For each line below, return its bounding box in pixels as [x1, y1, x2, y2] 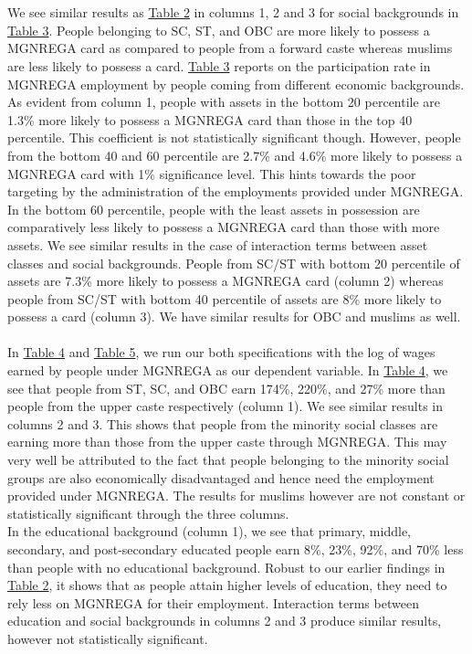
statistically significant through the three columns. [7, 503, 289, 522]
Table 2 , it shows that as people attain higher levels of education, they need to [7, 575, 447, 595]
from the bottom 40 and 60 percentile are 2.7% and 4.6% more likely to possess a [7, 145, 463, 164]
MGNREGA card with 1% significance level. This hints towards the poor [7, 163, 416, 183]
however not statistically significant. [7, 628, 208, 648]
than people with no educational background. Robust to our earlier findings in [7, 557, 446, 576]
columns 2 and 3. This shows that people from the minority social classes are [7, 414, 438, 433]
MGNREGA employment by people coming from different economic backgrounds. [7, 74, 465, 93]
